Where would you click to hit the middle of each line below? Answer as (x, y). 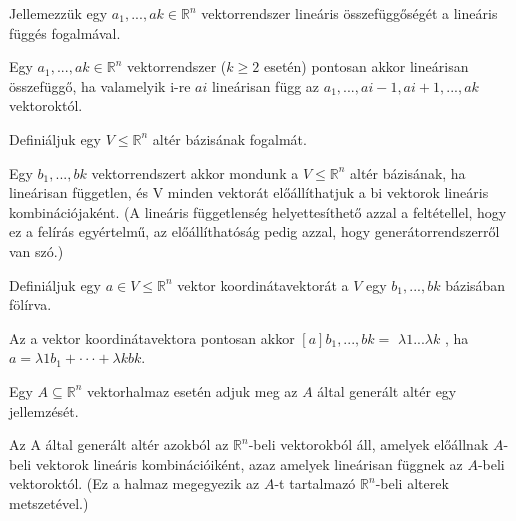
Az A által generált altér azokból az (119, 444)
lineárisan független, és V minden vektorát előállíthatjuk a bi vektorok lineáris (249, 192)
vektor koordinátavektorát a (263, 284)
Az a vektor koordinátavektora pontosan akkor (152, 337)
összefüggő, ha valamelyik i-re (100, 85)
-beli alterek (412, 483)
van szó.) (36, 250)
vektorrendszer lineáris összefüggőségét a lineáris (349, 13)
